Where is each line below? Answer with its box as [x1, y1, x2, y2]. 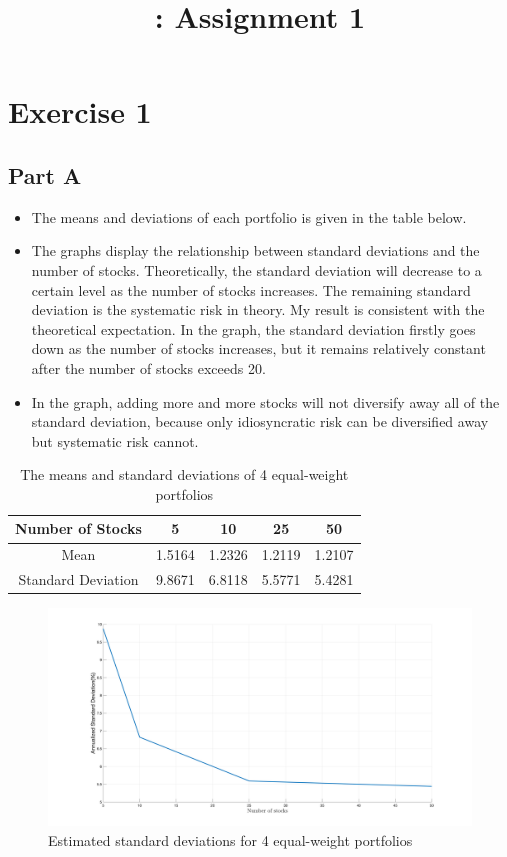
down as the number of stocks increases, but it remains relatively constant [31, 338, 486, 359]
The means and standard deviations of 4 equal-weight [20, 464, 349, 485]
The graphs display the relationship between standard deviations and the [31, 240, 480, 261]
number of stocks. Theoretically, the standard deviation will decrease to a [31, 259, 482, 280]
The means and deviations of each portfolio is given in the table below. [31, 206, 467, 227]
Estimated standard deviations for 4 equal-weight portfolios [48, 829, 413, 850]
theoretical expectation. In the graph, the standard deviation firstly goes [31, 318, 476, 339]
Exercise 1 [8, 91, 152, 132]
